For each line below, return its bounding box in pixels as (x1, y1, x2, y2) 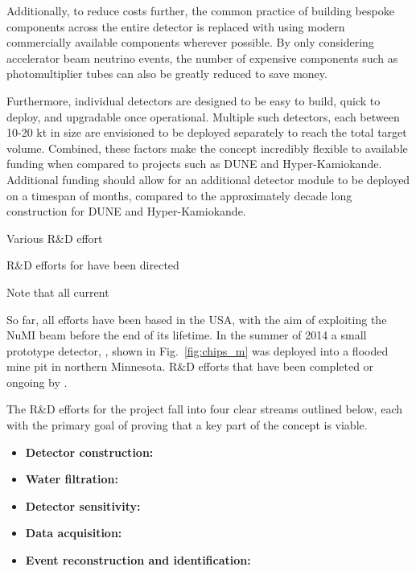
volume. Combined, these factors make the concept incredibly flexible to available (6, 139, 408, 156)
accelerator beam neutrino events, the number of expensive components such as (6, 49, 398, 66)
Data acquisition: (25, 524, 122, 541)
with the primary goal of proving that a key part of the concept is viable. (6, 417, 368, 433)
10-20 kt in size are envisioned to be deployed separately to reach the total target (6, 124, 407, 141)
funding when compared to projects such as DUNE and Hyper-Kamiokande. (6, 155, 382, 172)
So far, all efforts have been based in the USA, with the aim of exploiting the (6, 310, 387, 327)
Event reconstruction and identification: (25, 552, 251, 569)
